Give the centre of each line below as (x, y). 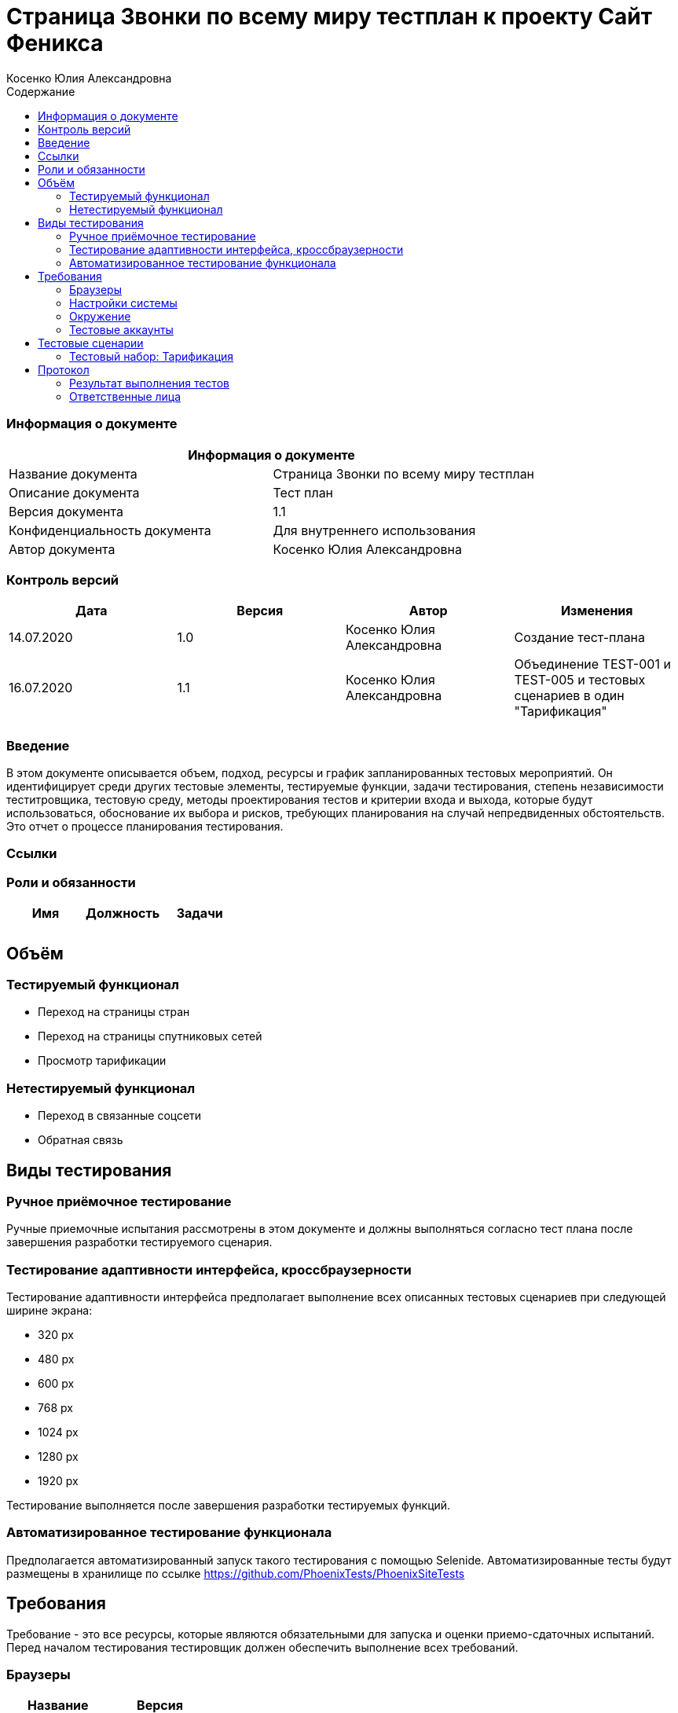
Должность (123, 913)
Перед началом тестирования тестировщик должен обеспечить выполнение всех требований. (262, 1647)
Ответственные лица (125, 396)
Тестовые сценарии (91, 343)
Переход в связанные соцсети (120, 1116)
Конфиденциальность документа (110, 530)
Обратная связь (81, 1140)
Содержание (41, 91)
